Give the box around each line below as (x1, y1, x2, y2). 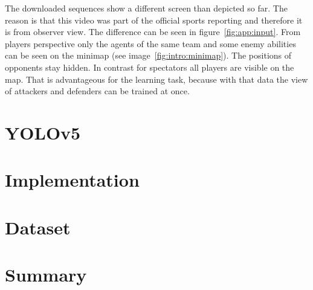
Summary (5, 262, 87, 287)
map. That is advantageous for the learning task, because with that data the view (5, 72, 308, 85)
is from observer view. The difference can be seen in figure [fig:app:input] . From (5, 25, 301, 38)
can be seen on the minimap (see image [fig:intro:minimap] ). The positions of (5, 49, 292, 62)
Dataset (5, 214, 71, 239)
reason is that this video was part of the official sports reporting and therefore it (5, 13, 303, 26)
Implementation (5, 167, 140, 192)
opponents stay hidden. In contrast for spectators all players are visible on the (5, 60, 294, 73)
